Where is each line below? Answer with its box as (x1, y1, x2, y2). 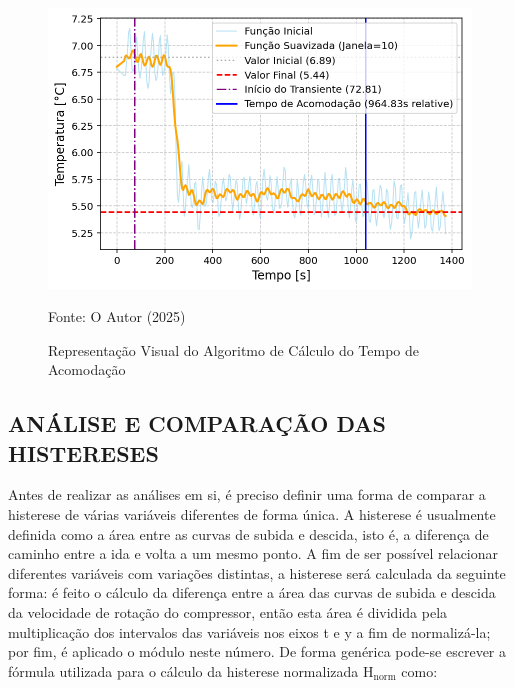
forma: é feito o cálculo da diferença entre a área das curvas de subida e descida (8, 582, 496, 603)
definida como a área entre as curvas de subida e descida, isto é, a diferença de (8, 523, 489, 544)
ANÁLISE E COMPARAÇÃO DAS (8, 408, 387, 439)
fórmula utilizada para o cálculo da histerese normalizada (8, 660, 359, 681)
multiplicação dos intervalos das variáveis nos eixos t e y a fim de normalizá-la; (8, 621, 491, 642)
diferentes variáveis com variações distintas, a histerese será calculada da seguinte (8, 562, 506, 583)
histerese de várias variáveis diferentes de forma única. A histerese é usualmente (8, 504, 496, 525)
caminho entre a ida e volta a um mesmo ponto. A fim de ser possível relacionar (8, 543, 499, 564)
